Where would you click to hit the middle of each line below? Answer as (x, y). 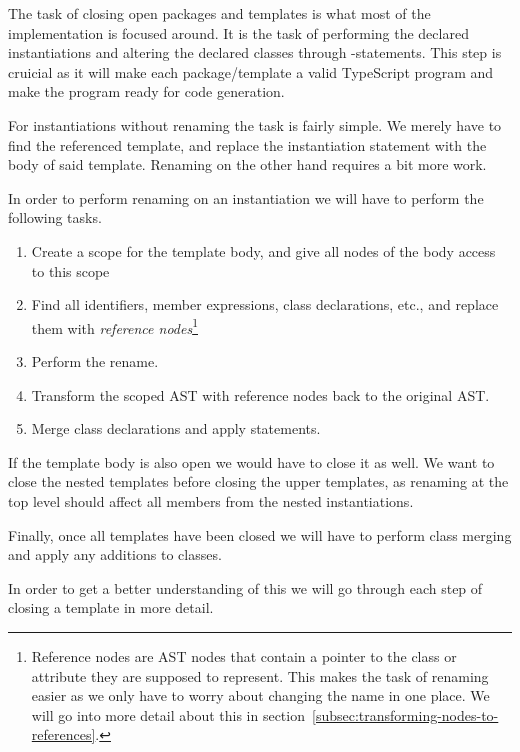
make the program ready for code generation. (146, 91)
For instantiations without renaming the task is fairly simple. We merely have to (255, 124)
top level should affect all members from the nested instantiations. (211, 500)
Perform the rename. (95, 360)
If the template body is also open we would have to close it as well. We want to (251, 461)
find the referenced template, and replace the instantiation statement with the (247, 144)
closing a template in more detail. (111, 607)
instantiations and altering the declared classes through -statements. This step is (255, 52)
